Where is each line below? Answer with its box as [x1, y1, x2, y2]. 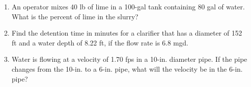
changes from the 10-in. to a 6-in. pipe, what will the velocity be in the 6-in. [11, 63, 243, 74]
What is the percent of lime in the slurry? [11, 11, 138, 21]
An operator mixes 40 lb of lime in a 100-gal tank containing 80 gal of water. [11, 1, 245, 11]
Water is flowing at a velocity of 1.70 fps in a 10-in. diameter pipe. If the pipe [11, 54, 248, 64]
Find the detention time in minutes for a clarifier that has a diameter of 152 [11, 28, 242, 38]
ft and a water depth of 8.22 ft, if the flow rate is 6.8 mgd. [11, 37, 188, 47]
